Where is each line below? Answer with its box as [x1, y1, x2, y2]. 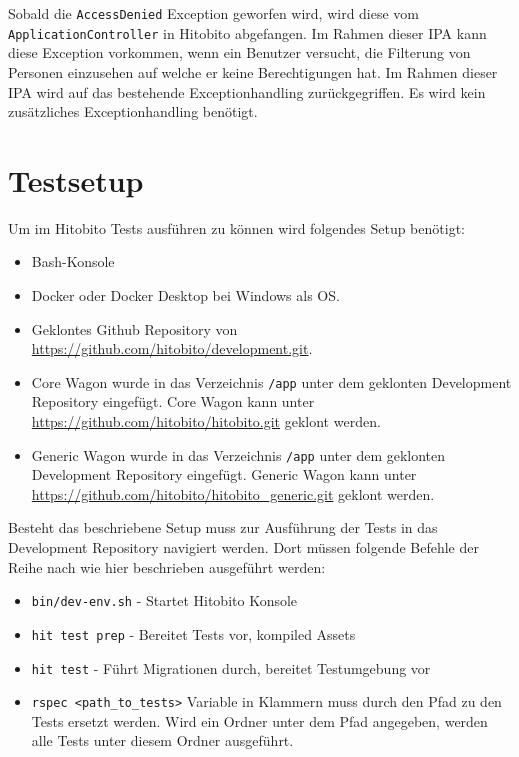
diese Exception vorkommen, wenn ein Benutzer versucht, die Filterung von [8, 42, 471, 63]
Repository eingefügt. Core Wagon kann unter [31, 391, 315, 412]
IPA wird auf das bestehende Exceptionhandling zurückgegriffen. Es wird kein [8, 81, 486, 102]
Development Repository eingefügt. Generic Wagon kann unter [31, 464, 417, 485]
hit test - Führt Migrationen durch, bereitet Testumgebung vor [31, 657, 431, 678]
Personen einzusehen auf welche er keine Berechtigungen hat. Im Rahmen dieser [8, 61, 498, 82]
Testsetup [8, 159, 144, 200]
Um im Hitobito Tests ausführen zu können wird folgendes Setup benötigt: [8, 217, 465, 238]
